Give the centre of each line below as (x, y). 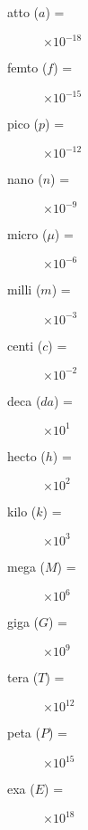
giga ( (23, 622)
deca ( (24, 400)
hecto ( (26, 455)
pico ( (23, 124)
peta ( (24, 733)
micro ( (27, 234)
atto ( (23, 12)
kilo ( (22, 511)
